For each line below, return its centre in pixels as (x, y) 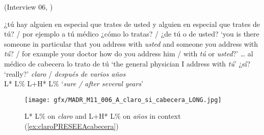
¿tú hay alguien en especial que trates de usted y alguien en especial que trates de (132, 24)
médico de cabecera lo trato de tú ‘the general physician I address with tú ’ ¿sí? (127, 63)
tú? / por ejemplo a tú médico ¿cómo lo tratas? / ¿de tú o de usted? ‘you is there (132, 34)
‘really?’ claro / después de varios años (65, 73)
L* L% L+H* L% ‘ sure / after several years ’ (74, 83)
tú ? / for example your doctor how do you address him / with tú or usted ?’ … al (129, 54)
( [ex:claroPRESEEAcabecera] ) (72, 126)
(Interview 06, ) (29, 7)
